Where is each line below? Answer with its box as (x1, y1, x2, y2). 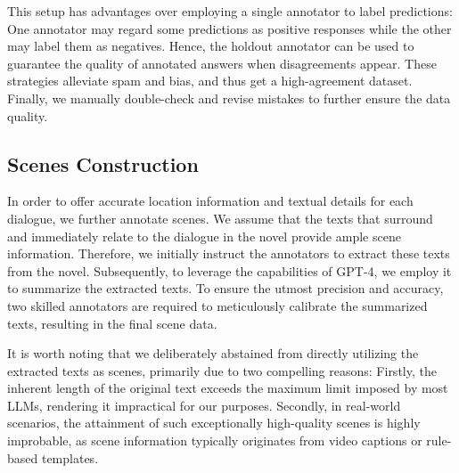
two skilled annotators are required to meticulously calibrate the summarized (7, 296, 428, 314)
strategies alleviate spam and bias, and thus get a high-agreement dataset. (7, 71, 413, 90)
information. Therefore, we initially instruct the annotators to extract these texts (7, 244, 450, 263)
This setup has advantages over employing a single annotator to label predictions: (7, 2, 453, 20)
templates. (41, 448, 99, 467)
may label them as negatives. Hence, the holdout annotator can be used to (7, 37, 414, 55)
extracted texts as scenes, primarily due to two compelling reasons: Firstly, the (7, 361, 437, 379)
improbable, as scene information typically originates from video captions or (7, 431, 422, 450)
